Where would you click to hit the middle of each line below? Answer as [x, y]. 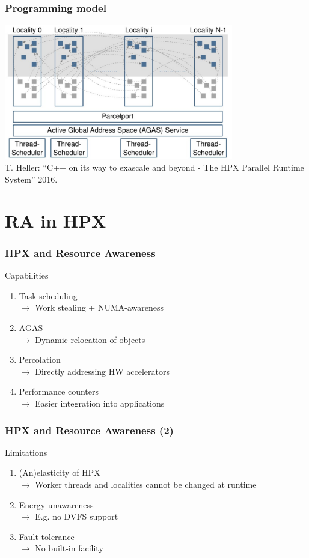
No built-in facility [69, 548]
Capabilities [27, 275]
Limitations [26, 452]
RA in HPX [56, 220]
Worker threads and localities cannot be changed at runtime [146, 484]
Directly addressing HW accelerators [102, 371]
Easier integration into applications [100, 403]
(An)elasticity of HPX [60, 472]
